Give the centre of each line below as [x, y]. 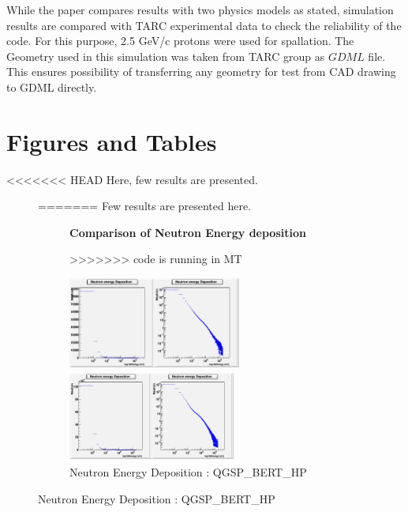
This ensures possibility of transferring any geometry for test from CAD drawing [201, 72]
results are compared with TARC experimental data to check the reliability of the [204, 25]
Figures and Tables [112, 141]
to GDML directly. [52, 87]
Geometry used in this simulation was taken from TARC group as [166, 56]
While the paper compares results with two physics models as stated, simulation [200, 9]
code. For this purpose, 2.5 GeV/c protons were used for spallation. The [180, 41]
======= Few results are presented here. [145, 206]
